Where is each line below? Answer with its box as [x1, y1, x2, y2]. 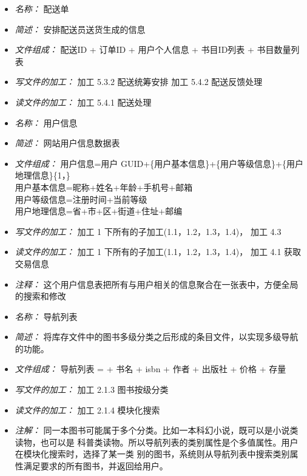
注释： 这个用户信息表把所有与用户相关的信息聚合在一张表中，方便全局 [15, 277, 299, 290]
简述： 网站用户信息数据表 [15, 137, 120, 149]
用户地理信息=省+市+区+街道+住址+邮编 [15, 205, 183, 217]
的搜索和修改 [15, 290, 66, 302]
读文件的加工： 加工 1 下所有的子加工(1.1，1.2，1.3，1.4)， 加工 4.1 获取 [15, 245, 302, 258]
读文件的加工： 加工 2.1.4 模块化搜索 [15, 403, 160, 416]
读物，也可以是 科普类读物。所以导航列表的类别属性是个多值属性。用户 [15, 435, 299, 448]
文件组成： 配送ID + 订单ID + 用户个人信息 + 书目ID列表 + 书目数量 [15, 43, 291, 56]
